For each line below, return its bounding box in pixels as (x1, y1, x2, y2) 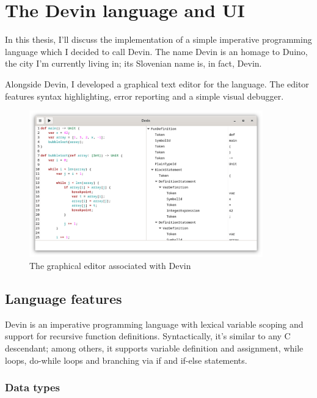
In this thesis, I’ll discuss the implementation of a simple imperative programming (5, 33, 312, 46)
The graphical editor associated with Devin (29, 259, 191, 271)
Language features (5, 289, 122, 308)
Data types (5, 380, 60, 395)
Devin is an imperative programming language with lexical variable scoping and (5, 317, 304, 330)
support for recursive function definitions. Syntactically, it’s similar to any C (5, 330, 291, 342)
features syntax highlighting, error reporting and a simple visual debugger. (5, 89, 284, 102)
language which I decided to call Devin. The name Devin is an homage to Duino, (5, 45, 308, 57)
